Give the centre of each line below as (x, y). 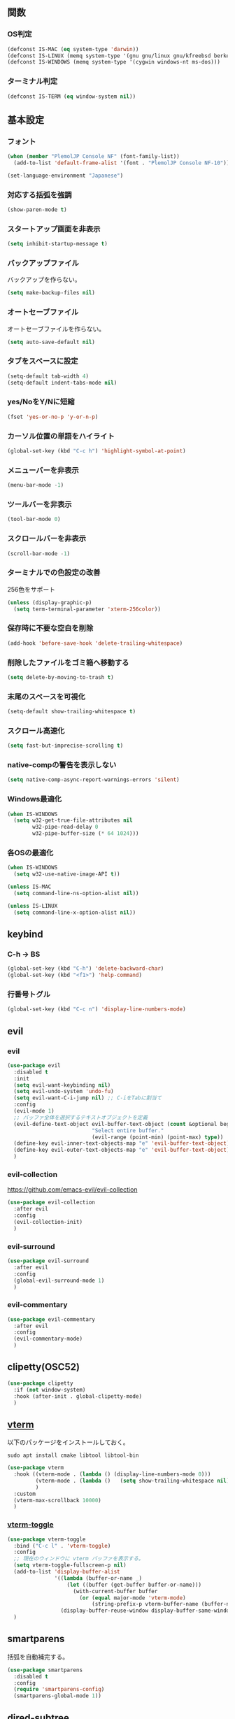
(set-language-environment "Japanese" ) (65, 176)
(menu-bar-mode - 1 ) (36, 485)
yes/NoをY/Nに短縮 (41, 402)
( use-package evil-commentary (51, 1319)
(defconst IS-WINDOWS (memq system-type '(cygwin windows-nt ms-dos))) (114, 62)
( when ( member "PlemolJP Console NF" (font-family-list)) (93, 157)
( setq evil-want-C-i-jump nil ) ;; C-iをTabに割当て (88, 1098)
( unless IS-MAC (29, 887)
